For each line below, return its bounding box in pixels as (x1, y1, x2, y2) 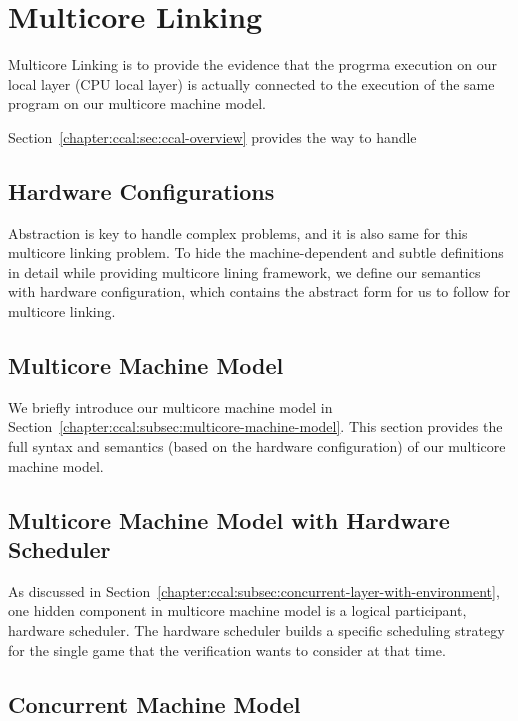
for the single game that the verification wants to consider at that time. (8, 639, 446, 660)
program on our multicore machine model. (8, 93, 266, 114)
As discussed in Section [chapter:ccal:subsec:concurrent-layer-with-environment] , (8, 580, 500, 601)
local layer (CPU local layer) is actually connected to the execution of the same (8, 73, 495, 94)
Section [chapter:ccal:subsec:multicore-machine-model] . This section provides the (8, 416, 503, 437)
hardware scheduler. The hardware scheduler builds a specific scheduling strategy (8, 620, 505, 641)
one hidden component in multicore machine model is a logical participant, (8, 600, 467, 621)
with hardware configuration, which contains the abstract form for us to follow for (8, 281, 511, 302)
